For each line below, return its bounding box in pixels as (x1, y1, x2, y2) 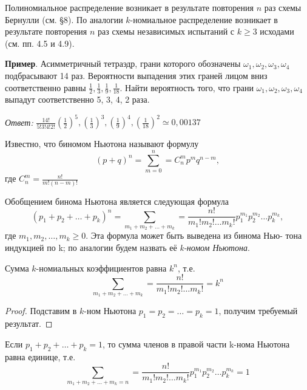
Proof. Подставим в (5, 304, 77, 317)
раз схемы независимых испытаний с (98, 25, 235, 38)
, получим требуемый (218, 304, 298, 317)
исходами (260, 25, 294, 38)
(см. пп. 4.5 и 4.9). (5, 36, 75, 49)
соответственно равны (5, 81, 86, 94)
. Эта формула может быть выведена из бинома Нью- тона (86, 229, 302, 242)
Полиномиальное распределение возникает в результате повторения (5, 1, 254, 13)
